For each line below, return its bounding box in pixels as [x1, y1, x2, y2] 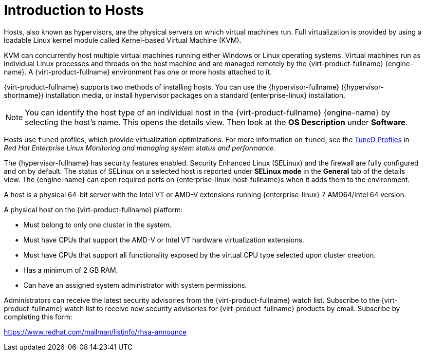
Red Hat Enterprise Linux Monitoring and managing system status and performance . [4, 143, 276, 152]
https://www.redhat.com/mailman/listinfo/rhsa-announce [4, 327, 187, 336]
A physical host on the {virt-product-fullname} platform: [4, 205, 183, 214]
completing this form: [4, 312, 73, 321]
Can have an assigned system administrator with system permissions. [23, 280, 247, 289]
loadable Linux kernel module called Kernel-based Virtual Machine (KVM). [4, 36, 241, 44]
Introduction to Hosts [4, 2, 144, 19]
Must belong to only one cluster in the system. [23, 220, 172, 229]
